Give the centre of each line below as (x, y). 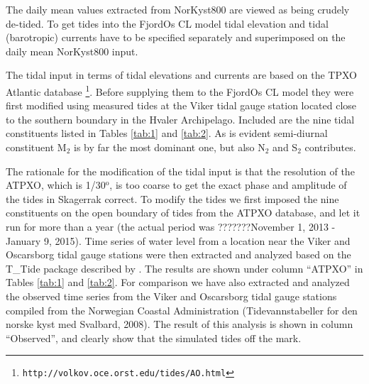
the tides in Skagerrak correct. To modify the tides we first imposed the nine (172, 198)
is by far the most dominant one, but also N (169, 147)
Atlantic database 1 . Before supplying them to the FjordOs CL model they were (180, 90)
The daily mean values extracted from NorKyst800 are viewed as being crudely (178, 9)
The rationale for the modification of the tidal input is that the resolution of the (180, 171)
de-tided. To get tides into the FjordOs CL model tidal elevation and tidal (167, 23)
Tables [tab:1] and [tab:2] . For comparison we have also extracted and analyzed (178, 282)
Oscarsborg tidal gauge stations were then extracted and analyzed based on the (178, 254)
